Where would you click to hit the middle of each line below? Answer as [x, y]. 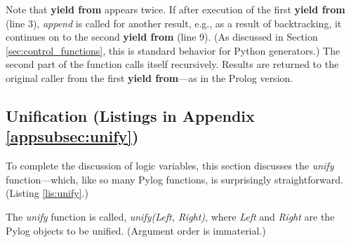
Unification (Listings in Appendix [130, 115]
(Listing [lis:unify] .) [47, 193]
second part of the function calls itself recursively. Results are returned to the [172, 64]
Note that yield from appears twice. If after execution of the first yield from [175, 9]
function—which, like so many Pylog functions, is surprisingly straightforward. [174, 179]
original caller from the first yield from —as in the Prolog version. [150, 77]
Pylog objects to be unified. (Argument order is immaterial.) [136, 230]
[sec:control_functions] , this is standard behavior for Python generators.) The [173, 50]
